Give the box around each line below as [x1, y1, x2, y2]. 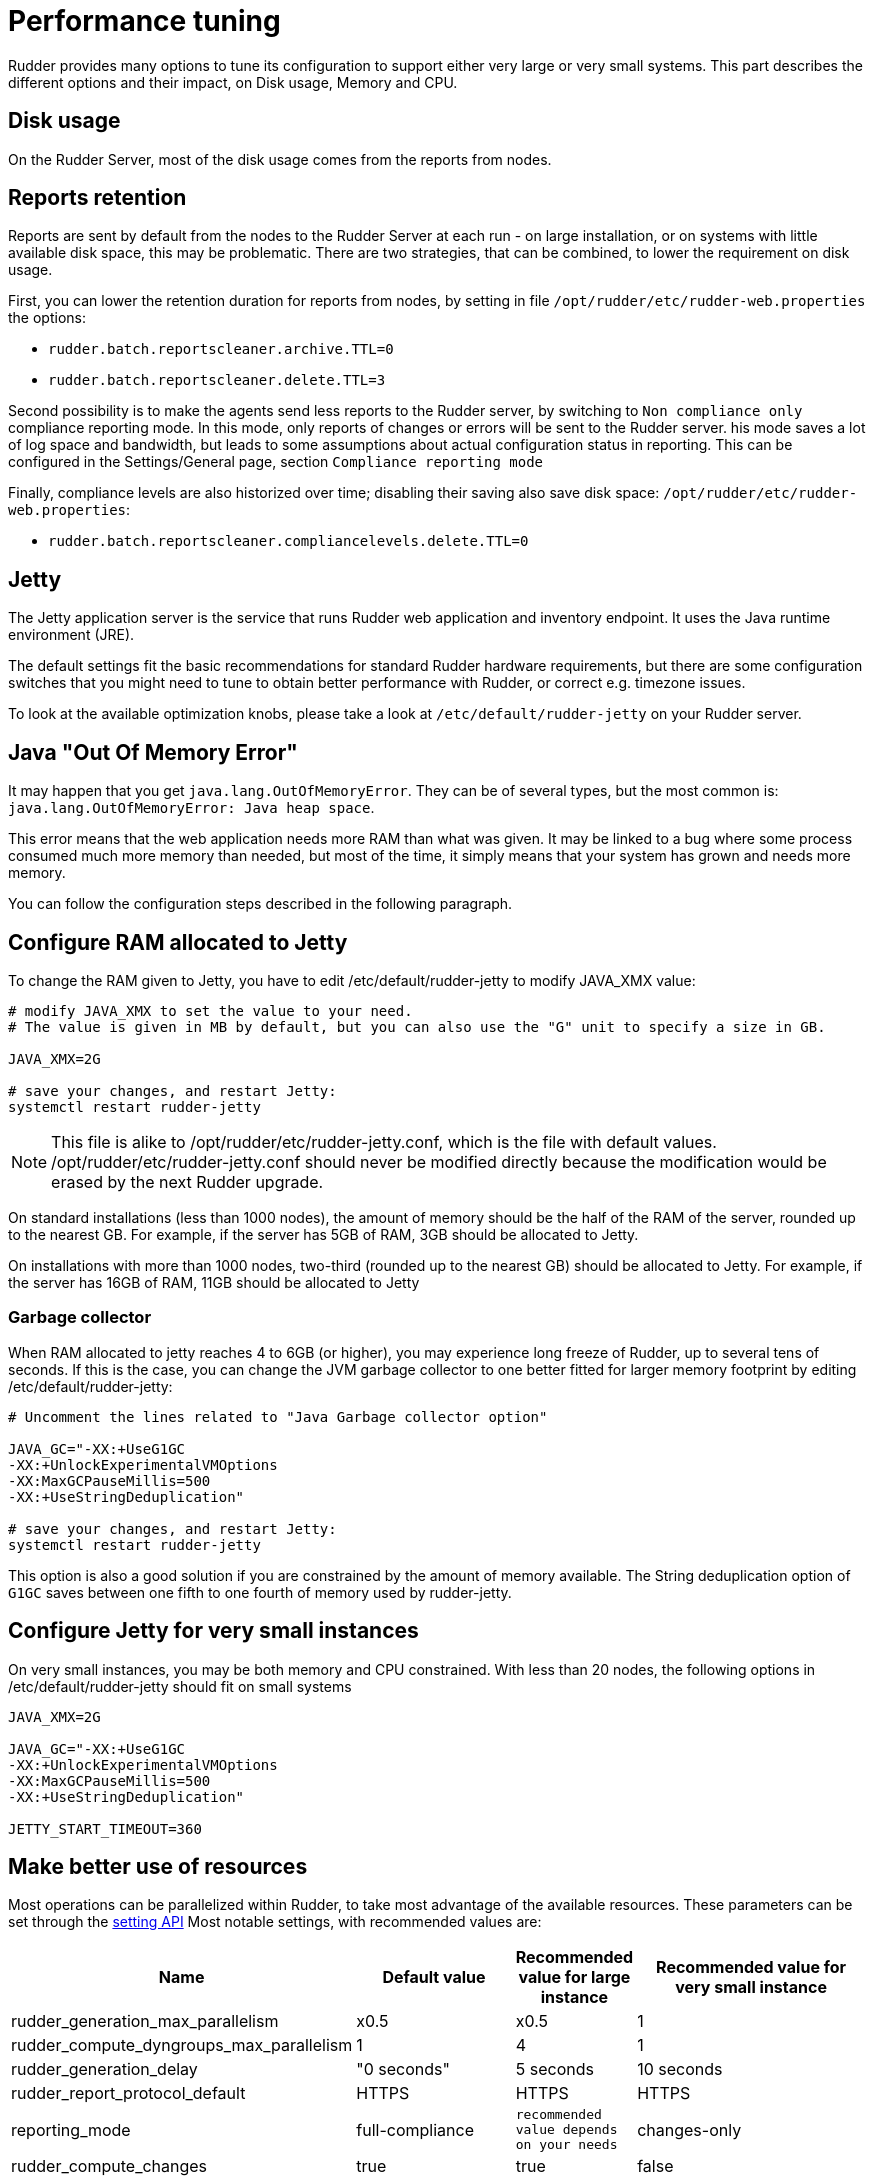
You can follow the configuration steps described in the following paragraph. [8, 895, 513, 913]
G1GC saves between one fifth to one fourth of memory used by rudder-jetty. [8, 1583, 512, 1601]
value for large [518, 1967, 631, 1988]
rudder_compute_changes [11, 2156, 208, 2177]
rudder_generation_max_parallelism [11, 2011, 279, 2032]
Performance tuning [8, 4, 281, 38]
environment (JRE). [8, 626, 135, 644]
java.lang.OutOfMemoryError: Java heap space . [8, 799, 375, 817]
